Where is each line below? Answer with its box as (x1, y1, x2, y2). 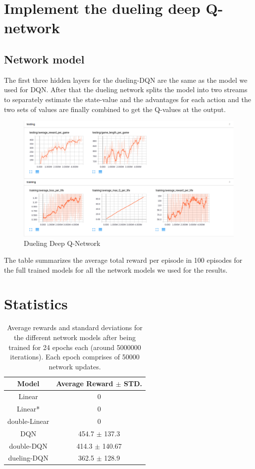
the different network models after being (14, 332, 136, 342)
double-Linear (7, 415, 50, 426)
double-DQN (9, 440, 48, 451)
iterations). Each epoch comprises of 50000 (10, 352, 140, 362)
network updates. (49, 361, 101, 371)
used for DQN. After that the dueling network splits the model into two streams (4, 84, 248, 95)
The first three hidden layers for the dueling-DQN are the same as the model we (4, 74, 248, 85)
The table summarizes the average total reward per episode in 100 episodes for (4, 255, 243, 265)
